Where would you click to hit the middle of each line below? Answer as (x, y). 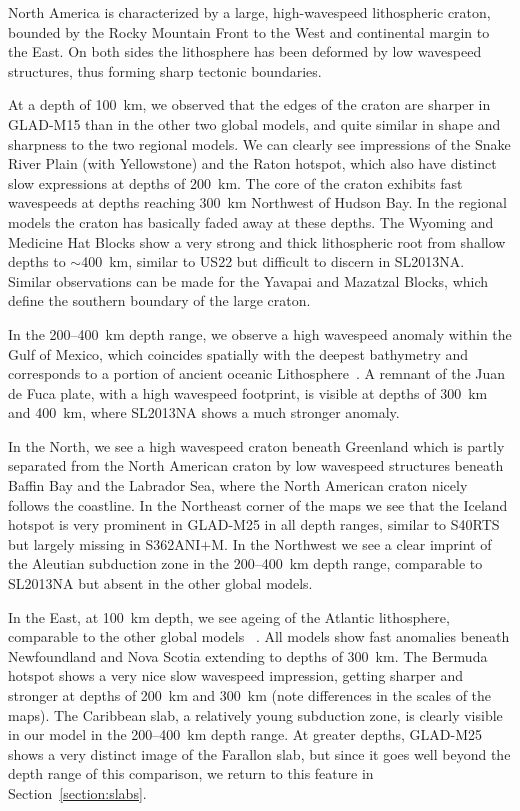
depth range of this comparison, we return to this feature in (191, 773)
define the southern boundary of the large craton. (159, 300)
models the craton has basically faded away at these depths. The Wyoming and (251, 221)
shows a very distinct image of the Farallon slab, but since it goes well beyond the (259, 753)
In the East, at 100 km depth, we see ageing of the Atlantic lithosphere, (229, 616)
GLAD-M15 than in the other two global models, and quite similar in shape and (254, 123)
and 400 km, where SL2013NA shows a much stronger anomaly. (204, 412)
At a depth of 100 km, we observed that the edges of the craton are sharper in (249, 104)
